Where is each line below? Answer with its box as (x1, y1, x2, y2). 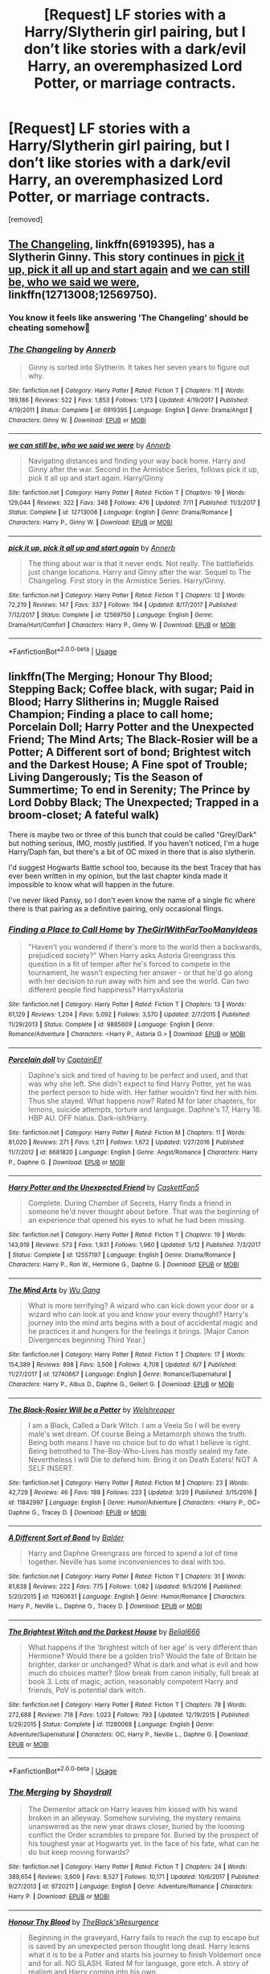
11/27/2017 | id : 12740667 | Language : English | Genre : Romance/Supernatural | (8, 1370, 231, 1378)
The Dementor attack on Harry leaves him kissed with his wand (27, 1805, 239, 1815)
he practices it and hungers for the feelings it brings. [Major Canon (27, 1327, 249, 1336)
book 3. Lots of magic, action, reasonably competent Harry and (27, 1676, 239, 1686)
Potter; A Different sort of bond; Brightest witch (8, 745, 252, 759)
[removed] (8, 214, 43, 224)
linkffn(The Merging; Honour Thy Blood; (8, 670, 213, 683)
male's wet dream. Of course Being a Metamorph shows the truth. (27, 1429, 247, 1439)
